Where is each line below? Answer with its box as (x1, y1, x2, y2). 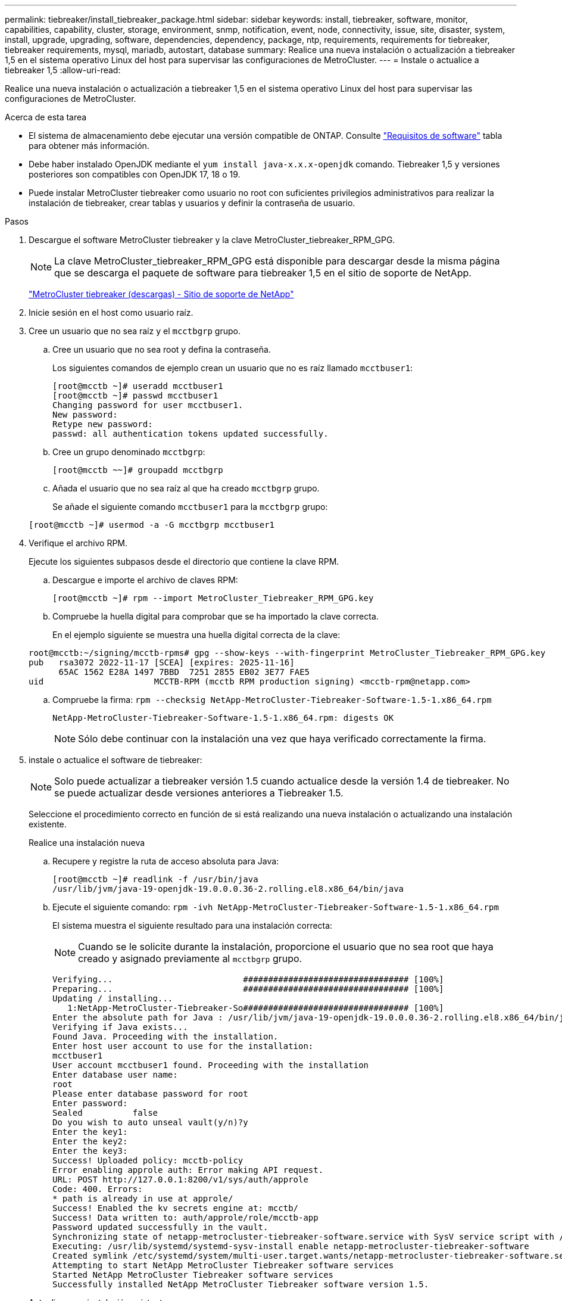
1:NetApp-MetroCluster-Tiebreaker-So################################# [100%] (67, 1003, 444, 1013)
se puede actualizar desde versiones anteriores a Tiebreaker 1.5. (54, 787, 344, 799)
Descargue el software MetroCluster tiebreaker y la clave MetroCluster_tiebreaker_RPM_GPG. (29, 235, 395, 245)
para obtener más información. (29, 141, 149, 151)
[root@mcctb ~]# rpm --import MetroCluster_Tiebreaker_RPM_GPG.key (52, 593, 374, 603)
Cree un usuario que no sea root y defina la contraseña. (52, 344, 271, 354)
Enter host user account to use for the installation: (52, 1041, 314, 1051)
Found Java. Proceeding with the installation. (52, 1032, 279, 1041)
